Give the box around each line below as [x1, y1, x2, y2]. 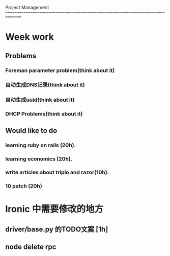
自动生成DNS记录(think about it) [5, 81, 85, 88]
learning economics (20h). [5, 155, 73, 162]
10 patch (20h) [5, 182, 42, 190]
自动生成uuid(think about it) [5, 97, 75, 104]
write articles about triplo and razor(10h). [5, 169, 109, 176]
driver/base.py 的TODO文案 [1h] [5, 225, 108, 234]
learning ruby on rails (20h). [5, 142, 76, 149]
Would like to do [5, 126, 58, 135]
